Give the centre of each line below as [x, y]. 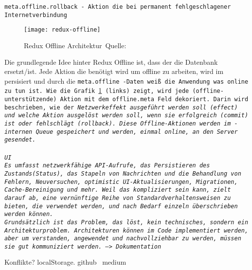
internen [18, 132]
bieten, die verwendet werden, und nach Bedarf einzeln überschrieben [121, 206]
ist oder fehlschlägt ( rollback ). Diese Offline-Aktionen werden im [118, 124]
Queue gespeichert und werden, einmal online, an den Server [137, 132]
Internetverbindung [36, 15]
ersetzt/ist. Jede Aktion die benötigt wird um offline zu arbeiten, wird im [114, 71]
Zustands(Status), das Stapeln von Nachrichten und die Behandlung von [123, 173]
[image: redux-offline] [62, 30]
